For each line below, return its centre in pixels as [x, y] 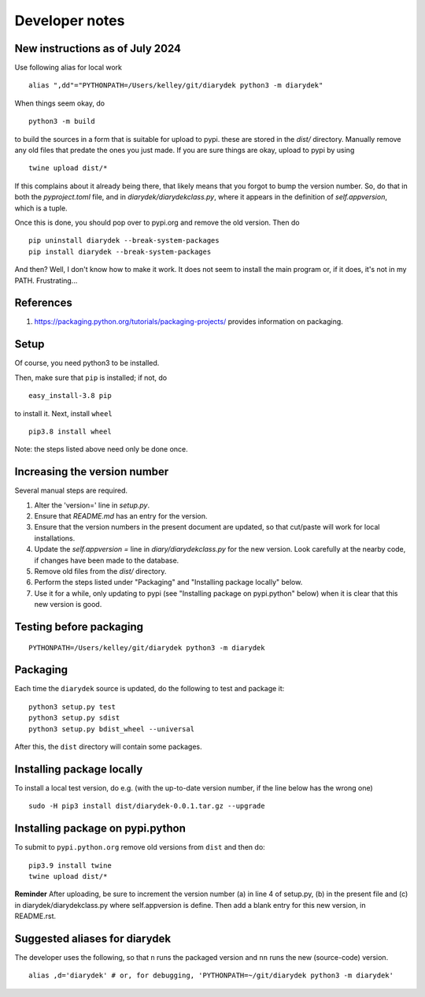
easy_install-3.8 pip [70, 396]
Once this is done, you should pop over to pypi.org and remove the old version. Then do [157, 222]
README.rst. [35, 916]
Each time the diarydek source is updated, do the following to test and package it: [150, 689]
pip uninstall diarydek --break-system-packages [124, 241]
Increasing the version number [92, 472]
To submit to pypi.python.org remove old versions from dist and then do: [140, 847]
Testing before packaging [79, 627]
